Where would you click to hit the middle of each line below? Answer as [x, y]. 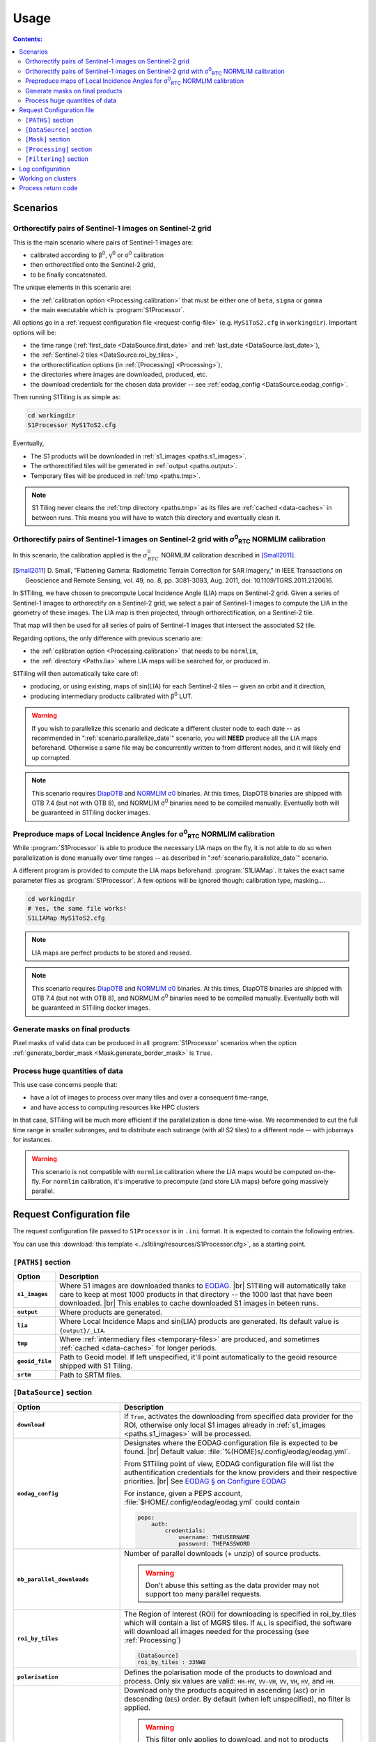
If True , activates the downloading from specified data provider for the [239, 1416]
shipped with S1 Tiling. [96, 1366]
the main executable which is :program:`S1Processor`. [107, 309]
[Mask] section [48, 139]
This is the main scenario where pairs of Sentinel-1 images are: [103, 242]
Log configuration [45, 169]
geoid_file [34, 1361]
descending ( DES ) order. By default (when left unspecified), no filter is [237, 1699]
